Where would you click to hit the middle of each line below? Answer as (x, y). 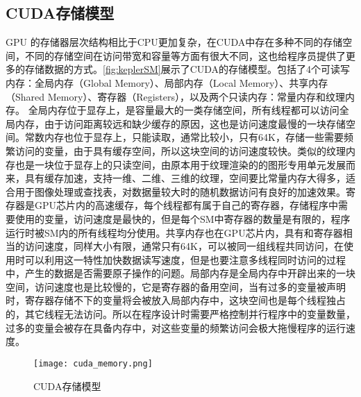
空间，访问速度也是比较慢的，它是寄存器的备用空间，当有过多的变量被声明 (176, 286)
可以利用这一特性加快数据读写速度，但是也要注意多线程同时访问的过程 (185, 259)
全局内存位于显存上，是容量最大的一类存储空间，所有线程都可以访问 (184, 110)
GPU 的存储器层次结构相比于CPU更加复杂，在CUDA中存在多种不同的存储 (174, 42)
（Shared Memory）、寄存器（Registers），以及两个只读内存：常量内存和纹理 (175, 96)
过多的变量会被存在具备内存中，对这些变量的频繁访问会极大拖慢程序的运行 (176, 327)
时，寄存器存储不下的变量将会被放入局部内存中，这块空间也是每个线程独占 (176, 300)
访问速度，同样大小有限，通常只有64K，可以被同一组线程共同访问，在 (184, 246)
